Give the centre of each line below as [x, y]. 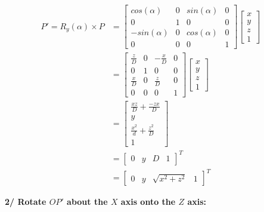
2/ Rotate [26, 202]
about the [87, 202]
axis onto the [148, 202]
